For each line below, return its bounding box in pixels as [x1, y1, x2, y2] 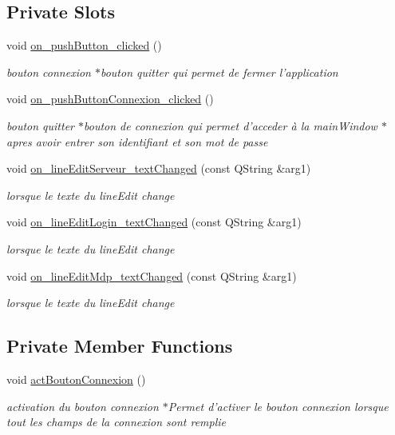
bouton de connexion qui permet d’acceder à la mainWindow [84, 117, 377, 134]
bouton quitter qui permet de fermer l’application [100, 63, 338, 80]
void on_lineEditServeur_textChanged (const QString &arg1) [6, 160, 311, 177]
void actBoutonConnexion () [6, 370, 146, 387]
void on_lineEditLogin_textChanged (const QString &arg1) [6, 214, 302, 230]
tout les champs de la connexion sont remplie [6, 413, 227, 430]
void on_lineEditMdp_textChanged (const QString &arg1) [6, 267, 297, 284]
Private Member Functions [6, 333, 233, 358]
